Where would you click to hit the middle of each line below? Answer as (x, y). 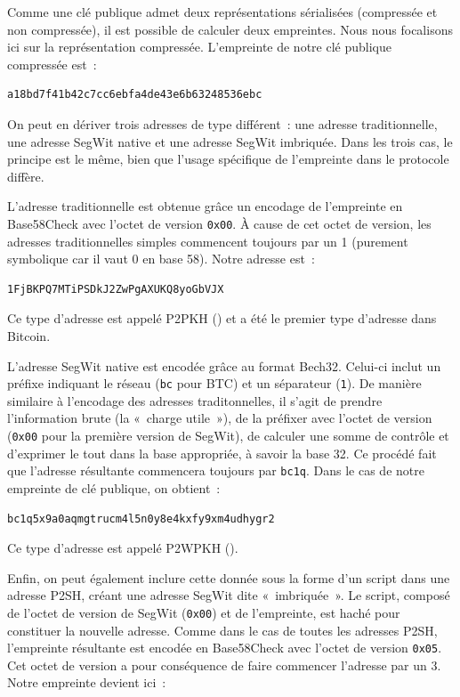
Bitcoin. (29, 335)
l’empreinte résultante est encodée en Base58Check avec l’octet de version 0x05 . (225, 648)
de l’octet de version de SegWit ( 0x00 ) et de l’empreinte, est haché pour (204, 612)
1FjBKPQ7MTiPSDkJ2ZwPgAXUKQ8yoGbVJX (116, 289)
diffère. (26, 176)
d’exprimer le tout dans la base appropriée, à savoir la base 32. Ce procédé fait (222, 453)
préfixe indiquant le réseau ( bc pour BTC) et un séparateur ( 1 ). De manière (214, 383)
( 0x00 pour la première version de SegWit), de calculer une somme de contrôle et (228, 435)
